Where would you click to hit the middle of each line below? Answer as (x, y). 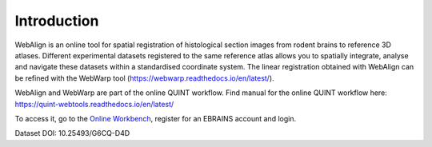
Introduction (57, 21)
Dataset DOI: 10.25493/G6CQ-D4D (72, 133)
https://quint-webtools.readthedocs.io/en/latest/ (94, 104)
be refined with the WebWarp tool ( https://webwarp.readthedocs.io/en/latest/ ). (145, 78)
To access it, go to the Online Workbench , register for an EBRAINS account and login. (155, 118)
